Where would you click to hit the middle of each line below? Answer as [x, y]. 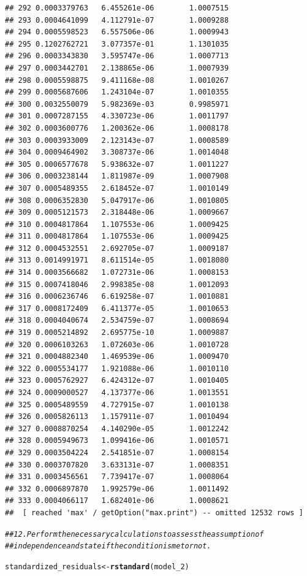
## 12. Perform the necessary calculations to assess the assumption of [135, 534]
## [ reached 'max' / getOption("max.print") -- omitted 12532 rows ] [154, 513]
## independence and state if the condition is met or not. [108, 546]
